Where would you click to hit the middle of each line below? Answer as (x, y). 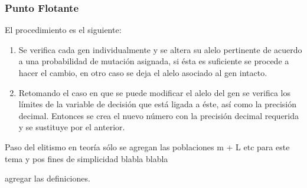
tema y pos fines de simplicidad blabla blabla (86, 158)
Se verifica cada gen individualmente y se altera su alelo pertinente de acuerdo (160, 49)
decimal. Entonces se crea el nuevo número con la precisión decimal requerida (159, 115)
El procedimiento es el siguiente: (63, 30)
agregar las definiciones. (48, 178)
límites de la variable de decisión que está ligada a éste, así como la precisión (158, 104)
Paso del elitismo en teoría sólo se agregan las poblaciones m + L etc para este (147, 146)
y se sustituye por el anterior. (72, 127)
